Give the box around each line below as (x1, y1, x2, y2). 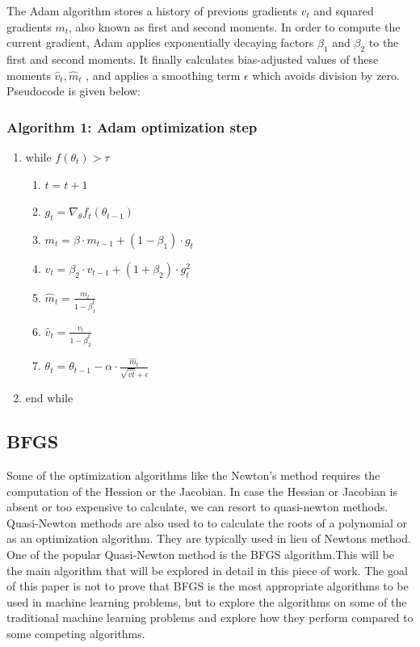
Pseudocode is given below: (6, 82, 141, 99)
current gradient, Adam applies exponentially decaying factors (6, 34, 314, 51)
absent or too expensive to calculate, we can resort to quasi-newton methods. (6, 498, 388, 515)
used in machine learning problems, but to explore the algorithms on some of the (6, 593, 407, 610)
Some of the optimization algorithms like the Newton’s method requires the (6, 467, 380, 484)
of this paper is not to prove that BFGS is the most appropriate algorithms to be (6, 578, 409, 594)
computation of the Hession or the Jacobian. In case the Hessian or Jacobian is (6, 482, 397, 499)
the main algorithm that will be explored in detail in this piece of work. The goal (6, 561, 408, 578)
